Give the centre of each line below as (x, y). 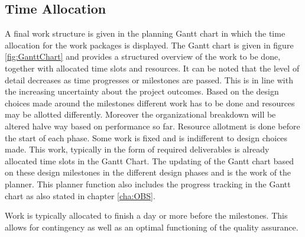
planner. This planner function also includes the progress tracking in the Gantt (148, 184)
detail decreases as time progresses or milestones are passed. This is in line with (149, 79)
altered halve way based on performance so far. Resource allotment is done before (152, 126)
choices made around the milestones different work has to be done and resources (150, 103)
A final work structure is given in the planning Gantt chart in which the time (145, 33)
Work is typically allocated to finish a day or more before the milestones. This (146, 215)
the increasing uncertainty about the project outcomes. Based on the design (142, 91)
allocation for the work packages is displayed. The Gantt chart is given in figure (149, 45)
